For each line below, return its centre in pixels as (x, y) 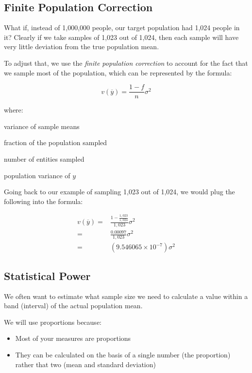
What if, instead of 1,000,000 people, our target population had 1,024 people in (122, 28)
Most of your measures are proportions (73, 338)
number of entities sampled (44, 159)
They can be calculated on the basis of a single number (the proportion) (123, 354)
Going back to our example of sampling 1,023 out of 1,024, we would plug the (119, 192)
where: (14, 110)
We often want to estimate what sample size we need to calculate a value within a (126, 296)
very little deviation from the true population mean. (82, 47)
